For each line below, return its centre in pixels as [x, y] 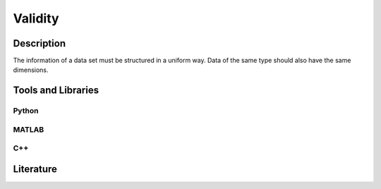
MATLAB [29, 129]
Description [40, 43]
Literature [35, 169]
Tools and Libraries [56, 91]
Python [26, 111]
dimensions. [31, 70]
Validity [36, 18]
